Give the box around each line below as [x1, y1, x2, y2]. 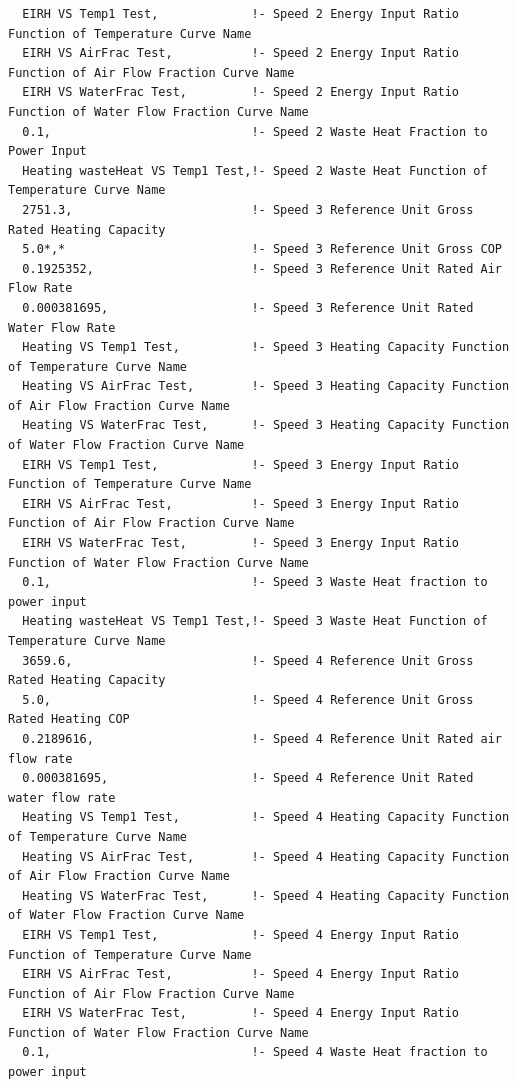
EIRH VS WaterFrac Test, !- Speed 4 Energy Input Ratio [22, 1006, 460, 1021]
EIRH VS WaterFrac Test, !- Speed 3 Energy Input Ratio [22, 536, 460, 551]
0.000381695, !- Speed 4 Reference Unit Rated [22, 771, 474, 786]
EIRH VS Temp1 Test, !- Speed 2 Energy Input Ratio [22, 7, 460, 21]
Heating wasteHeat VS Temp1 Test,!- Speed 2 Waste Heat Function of [22, 163, 488, 178]
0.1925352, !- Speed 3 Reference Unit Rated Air [22, 261, 502, 276]
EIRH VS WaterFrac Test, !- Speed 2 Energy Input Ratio [22, 85, 460, 100]
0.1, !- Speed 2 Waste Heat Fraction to [22, 124, 488, 139]
